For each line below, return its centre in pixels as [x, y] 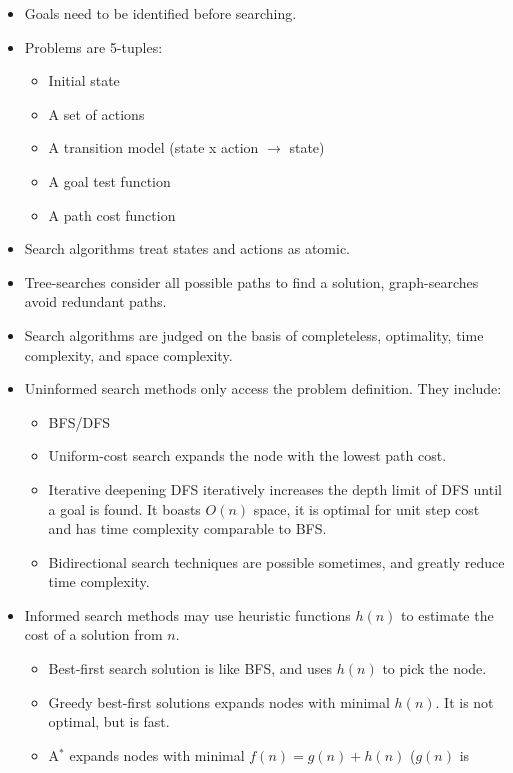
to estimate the [447, 614]
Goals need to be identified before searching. [160, 13]
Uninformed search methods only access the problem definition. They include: [263, 388]
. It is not [464, 701]
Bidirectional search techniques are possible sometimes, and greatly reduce [276, 561]
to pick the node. [434, 668]
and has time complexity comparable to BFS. [187, 528]
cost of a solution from [93, 634]
